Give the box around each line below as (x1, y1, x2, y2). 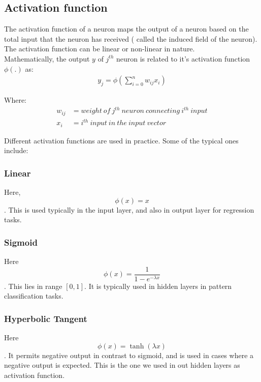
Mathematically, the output (4, 53, 90, 64)
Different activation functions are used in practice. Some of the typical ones (4, 135, 239, 145)
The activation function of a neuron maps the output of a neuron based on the (4, 23, 249, 34)
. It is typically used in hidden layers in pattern (84, 280, 232, 291)
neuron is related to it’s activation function (116, 53, 250, 64)
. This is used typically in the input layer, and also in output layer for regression (4, 204, 254, 215)
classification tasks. (4, 290, 63, 301)
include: (4, 145, 28, 156)
